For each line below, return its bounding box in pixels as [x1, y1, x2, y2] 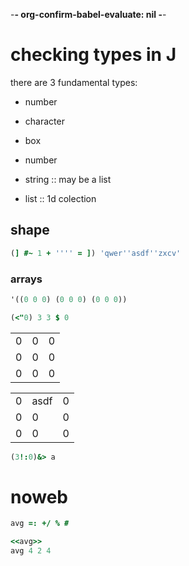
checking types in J [10, 44, 177, 66]
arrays [10, 272, 43, 286]
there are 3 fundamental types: [10, 76, 138, 88]
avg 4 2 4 [10, 546, 52, 556]
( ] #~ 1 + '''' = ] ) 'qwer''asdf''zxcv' [10, 248, 182, 258]
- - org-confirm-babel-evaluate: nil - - [10, 9, 167, 20]
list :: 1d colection [24, 192, 97, 204]
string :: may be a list [24, 173, 112, 185]
